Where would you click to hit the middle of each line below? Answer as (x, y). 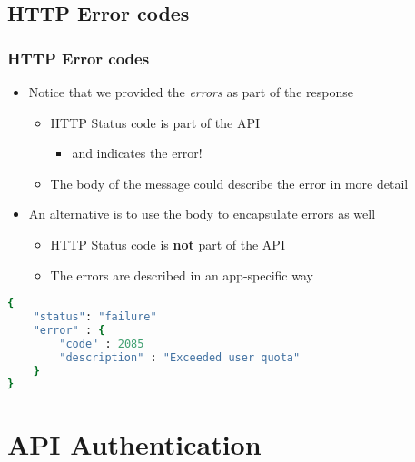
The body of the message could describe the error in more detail (229, 183)
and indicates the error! (137, 153)
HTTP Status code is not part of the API (168, 244)
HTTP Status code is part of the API (155, 122)
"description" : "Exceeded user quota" (180, 357)
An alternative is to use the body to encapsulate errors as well (202, 214)
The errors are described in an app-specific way (182, 275)
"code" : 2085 (102, 344)
